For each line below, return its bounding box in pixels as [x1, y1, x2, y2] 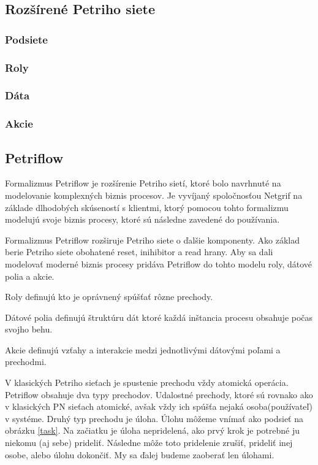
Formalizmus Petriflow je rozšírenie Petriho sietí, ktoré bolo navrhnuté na [5, 177, 281, 190]
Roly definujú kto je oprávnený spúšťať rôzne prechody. [5, 290, 213, 303]
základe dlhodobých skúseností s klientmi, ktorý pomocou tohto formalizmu [5, 201, 289, 213]
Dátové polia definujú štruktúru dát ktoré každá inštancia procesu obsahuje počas [5, 310, 313, 323]
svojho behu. [5, 323, 53, 336]
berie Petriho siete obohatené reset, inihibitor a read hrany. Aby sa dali [5, 245, 273, 258]
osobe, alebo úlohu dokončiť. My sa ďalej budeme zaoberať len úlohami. [5, 448, 274, 461]
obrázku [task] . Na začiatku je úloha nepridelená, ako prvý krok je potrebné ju [5, 424, 300, 437]
